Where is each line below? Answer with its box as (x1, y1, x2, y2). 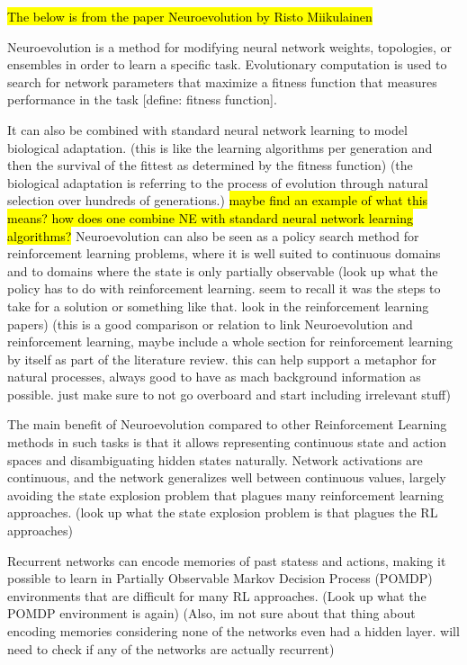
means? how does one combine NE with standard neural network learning (7, 208, 413, 227)
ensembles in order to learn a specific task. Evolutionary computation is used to (7, 55, 447, 74)
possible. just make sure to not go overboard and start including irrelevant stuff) (7, 384, 452, 403)
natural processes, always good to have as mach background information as (7, 367, 421, 386)
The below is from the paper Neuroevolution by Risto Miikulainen (7, 7, 373, 25)
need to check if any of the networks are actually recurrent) (7, 639, 335, 658)
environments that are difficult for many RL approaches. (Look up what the (7, 586, 427, 605)
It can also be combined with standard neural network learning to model (7, 120, 408, 139)
